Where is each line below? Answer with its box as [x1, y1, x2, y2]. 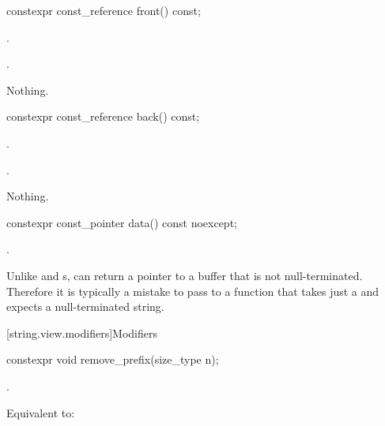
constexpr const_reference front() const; [6, 2, 201, 18]
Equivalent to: [6, 404, 75, 420]
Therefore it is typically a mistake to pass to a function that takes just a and [6, 282, 379, 299]
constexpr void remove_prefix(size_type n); [6, 351, 219, 368]
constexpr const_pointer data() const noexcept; [6, 214, 237, 230]
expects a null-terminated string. [6, 298, 164, 315]
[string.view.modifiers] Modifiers [6, 324, 157, 341]
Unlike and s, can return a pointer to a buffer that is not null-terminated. [6, 267, 363, 283]
